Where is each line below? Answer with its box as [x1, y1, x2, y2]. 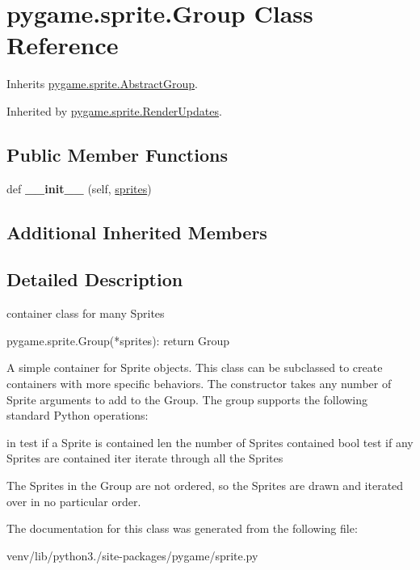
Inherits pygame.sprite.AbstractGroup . [6, 75, 198, 92]
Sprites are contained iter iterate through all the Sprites [6, 450, 283, 467]
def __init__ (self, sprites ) [6, 179, 152, 196]
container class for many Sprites [6, 305, 165, 322]
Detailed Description [6, 267, 183, 292]
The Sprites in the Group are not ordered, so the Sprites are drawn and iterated [6, 477, 404, 494]
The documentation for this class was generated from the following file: [6, 520, 358, 537]
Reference [6, 28, 119, 61]
